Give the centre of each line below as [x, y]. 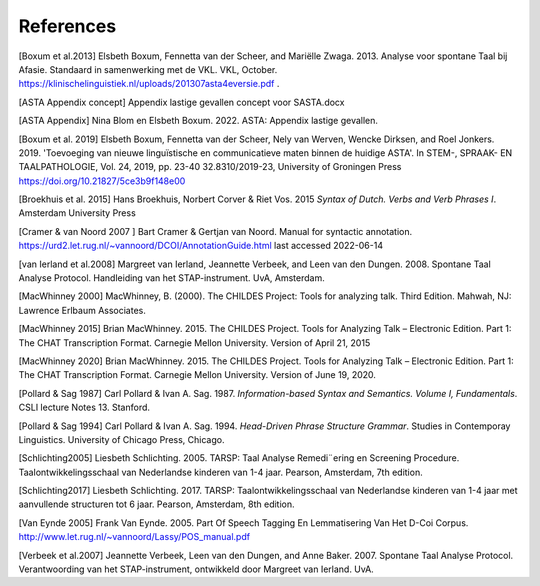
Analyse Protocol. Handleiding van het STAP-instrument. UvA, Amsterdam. [171, 278]
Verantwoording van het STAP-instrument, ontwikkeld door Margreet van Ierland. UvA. [196, 569]
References [67, 26]
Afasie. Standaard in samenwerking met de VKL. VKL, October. [148, 69]
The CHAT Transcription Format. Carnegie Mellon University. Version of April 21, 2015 [194, 342]
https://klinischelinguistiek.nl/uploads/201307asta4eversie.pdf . [149, 84]
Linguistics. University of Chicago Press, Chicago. [121, 439]
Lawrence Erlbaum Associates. [82, 310]
